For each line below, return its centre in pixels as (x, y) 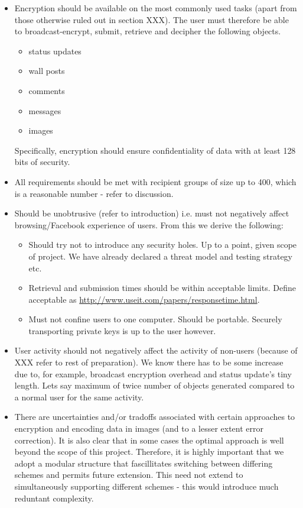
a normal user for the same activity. (79, 397)
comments (47, 90)
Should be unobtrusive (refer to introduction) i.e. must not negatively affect (152, 213)
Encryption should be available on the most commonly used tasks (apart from (156, 8)
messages (45, 110)
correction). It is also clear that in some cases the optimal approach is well (149, 440)
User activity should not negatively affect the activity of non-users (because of (156, 350)
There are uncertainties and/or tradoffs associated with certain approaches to (155, 417)
